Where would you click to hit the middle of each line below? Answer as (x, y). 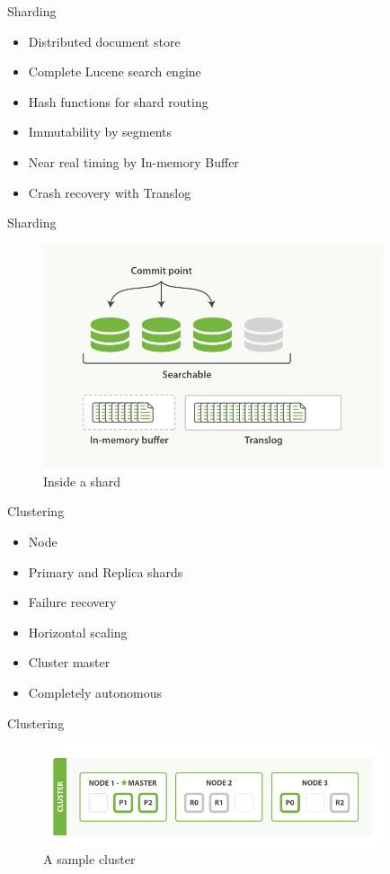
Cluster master (69, 662)
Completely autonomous (95, 692)
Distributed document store (104, 41)
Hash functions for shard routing (118, 101)
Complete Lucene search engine (115, 71)
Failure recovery (72, 602)
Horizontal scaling (78, 632)
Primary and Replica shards (106, 571)
